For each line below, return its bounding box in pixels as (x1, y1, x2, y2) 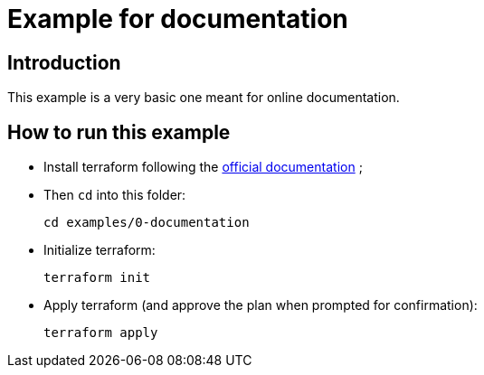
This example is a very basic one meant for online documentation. (7, 89, 400, 106)
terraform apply (43, 325, 158, 341)
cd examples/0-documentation (43, 215, 250, 230)
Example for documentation (7, 4, 348, 34)
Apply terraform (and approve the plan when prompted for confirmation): (43, 297, 478, 314)
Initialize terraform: (43, 242, 156, 258)
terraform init (43, 270, 151, 286)
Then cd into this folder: (43, 187, 186, 203)
